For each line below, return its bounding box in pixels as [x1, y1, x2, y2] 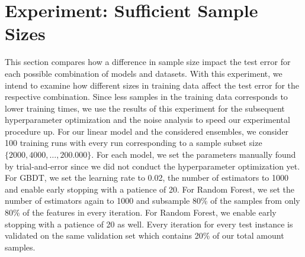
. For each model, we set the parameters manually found [91, 148, 296, 161]
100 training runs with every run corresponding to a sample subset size [5, 136, 262, 149]
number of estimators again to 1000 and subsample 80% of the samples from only [5, 194, 300, 207]
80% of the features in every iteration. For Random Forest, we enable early [5, 206, 277, 219]
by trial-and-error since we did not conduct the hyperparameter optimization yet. [5, 160, 300, 172]
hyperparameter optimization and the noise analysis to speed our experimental [5, 113, 290, 126]
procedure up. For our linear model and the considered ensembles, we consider [5, 125, 289, 137]
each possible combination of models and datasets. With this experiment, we [5, 67, 282, 79]
